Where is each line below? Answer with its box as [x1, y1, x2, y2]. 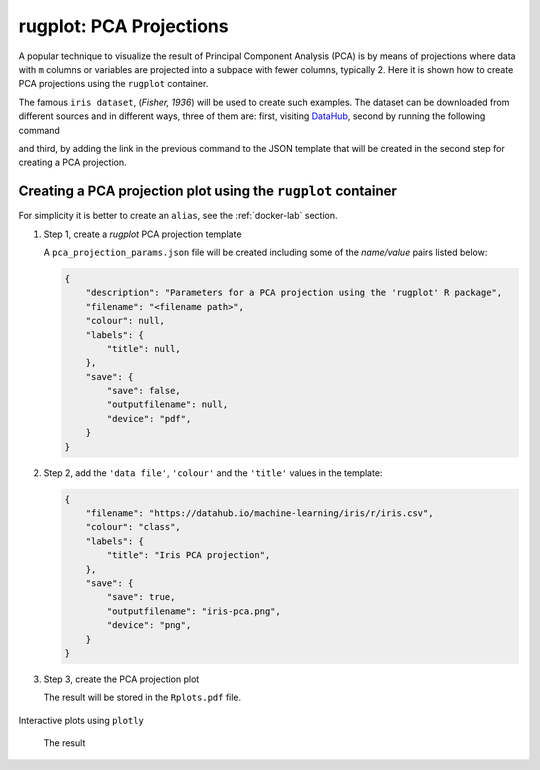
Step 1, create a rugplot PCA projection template [43, 228, 242, 240]
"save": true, [106, 591, 176, 603]
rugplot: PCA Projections [18, 15, 229, 37]
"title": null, [106, 343, 182, 354]
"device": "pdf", [106, 413, 192, 424]
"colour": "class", [85, 521, 182, 533]
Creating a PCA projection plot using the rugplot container [18, 183, 397, 200]
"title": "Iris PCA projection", [106, 550, 271, 561]
